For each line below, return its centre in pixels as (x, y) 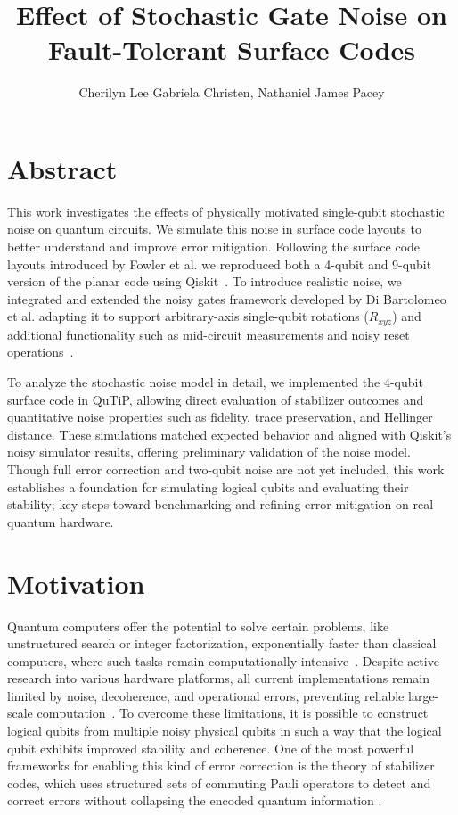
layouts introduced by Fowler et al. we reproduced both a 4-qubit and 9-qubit (220, 263)
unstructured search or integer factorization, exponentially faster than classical (222, 643)
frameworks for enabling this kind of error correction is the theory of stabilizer (221, 766)
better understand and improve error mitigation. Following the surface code (214, 247)
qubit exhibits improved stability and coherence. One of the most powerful (211, 748)
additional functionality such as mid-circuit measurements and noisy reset (209, 334)
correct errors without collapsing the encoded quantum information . (195, 800)
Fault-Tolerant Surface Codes (232, 49)
